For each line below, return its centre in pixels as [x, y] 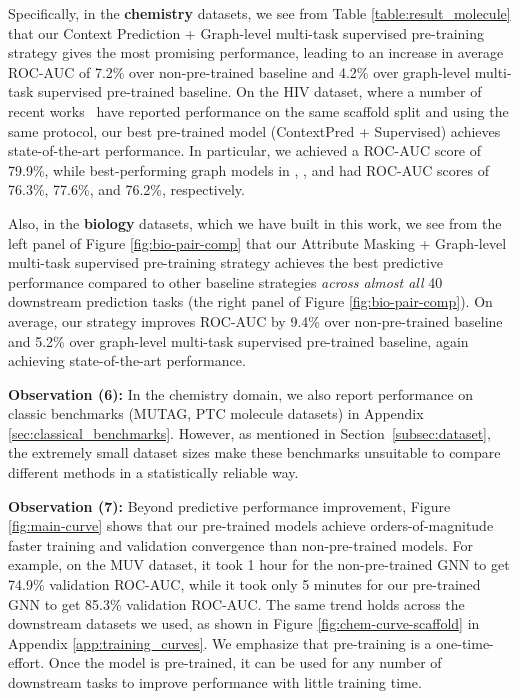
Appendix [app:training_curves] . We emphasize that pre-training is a [220, 642]
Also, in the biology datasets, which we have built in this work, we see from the [255, 222]
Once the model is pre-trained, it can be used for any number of [245, 662]
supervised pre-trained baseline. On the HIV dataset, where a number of [260, 91]
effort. [26, 662]
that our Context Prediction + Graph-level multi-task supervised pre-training [246, 32]
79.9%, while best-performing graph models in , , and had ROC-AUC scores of [248, 169]
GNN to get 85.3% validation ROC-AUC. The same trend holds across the [236, 603]
